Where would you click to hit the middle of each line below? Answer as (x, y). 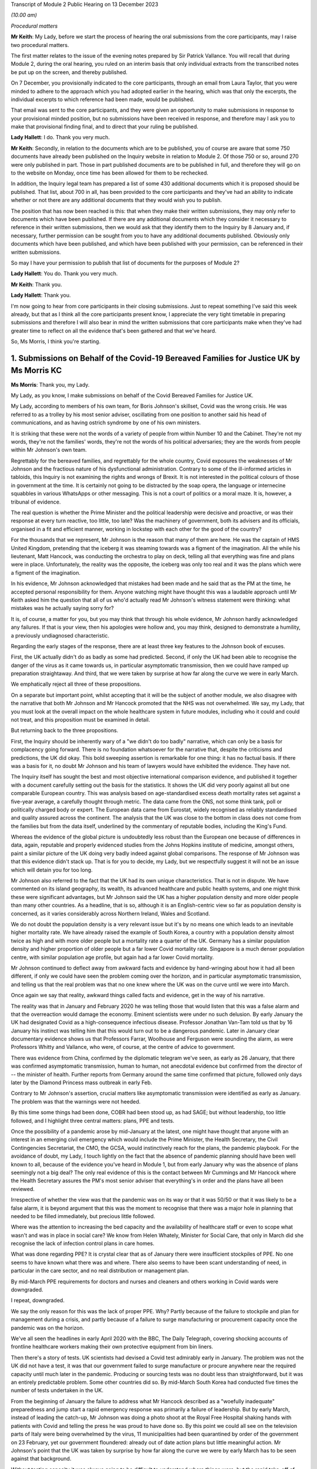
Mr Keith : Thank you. (36, 284)
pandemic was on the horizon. (48, 1327)
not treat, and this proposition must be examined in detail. (80, 720)
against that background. (41, 1459)
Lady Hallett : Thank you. (41, 295)
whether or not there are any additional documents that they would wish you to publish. (117, 200)
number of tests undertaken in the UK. (57, 1390)
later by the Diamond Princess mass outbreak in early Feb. (82, 1083)
